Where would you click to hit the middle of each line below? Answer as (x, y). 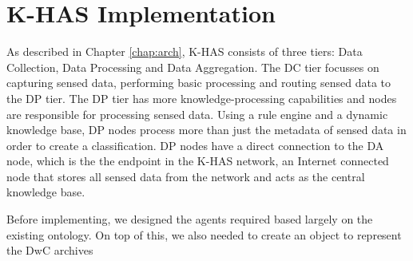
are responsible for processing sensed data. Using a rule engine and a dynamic (197, 114)
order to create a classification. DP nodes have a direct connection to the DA (195, 145)
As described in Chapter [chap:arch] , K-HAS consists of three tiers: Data (185, 51)
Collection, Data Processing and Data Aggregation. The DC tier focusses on (193, 67)
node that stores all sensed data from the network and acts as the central (186, 176)
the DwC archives (50, 250)
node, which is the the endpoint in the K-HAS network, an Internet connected (198, 161)
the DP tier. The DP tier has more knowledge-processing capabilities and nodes (202, 98)
